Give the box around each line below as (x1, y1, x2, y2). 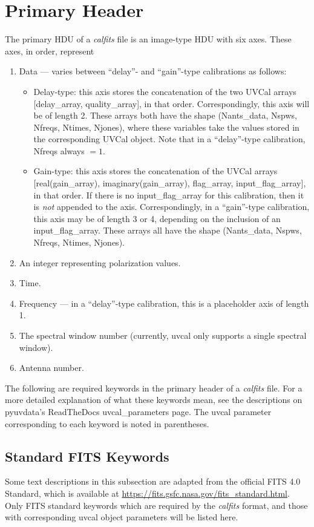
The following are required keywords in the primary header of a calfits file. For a (5, 381, 303, 394)
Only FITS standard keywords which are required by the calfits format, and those (5, 499, 308, 511)
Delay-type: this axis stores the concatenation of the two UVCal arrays (33, 85, 296, 97)
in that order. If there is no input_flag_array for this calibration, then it (33, 188, 304, 201)
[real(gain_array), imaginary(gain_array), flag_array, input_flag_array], (33, 177, 306, 189)
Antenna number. (19, 361, 84, 374)
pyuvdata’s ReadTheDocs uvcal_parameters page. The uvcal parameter (5, 405, 272, 417)
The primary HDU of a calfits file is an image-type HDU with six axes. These (5, 33, 292, 45)
